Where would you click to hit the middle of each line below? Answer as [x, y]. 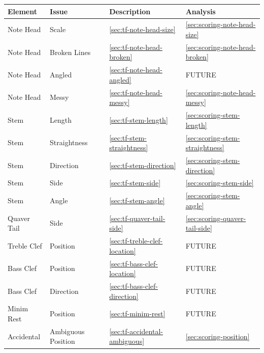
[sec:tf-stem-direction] [143, 165]
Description [130, 11]
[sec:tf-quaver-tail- [137, 218]
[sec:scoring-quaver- [216, 218]
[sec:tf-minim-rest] [137, 314]
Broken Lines [70, 52]
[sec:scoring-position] [218, 336]
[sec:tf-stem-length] [139, 119]
